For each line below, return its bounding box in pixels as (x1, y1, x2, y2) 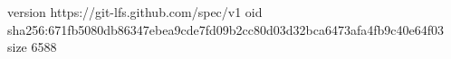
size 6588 (7, 38, 57, 56)
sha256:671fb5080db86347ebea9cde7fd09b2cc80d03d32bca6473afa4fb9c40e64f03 (7, 20, 444, 38)
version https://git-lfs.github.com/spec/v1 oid (7, 3, 263, 21)
